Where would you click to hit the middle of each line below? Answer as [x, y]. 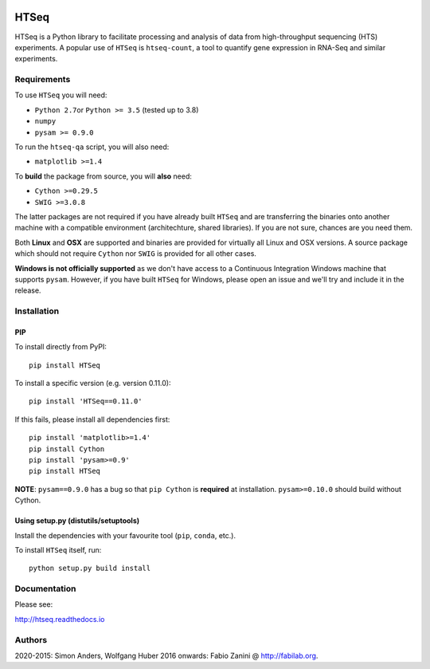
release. [28, 290]
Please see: [34, 604]
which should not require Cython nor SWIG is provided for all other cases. [135, 254]
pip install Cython [67, 449]
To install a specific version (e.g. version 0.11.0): [93, 384]
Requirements [43, 80]
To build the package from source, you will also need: [104, 176]
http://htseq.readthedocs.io [60, 619]
